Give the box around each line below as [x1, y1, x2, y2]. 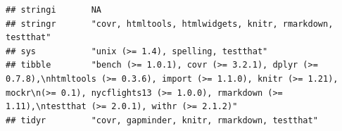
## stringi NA [6, 5, 102, 15]
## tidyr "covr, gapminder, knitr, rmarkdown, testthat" [6, 115, 318, 125]
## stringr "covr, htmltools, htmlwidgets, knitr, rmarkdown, [6, 18, 334, 29]
